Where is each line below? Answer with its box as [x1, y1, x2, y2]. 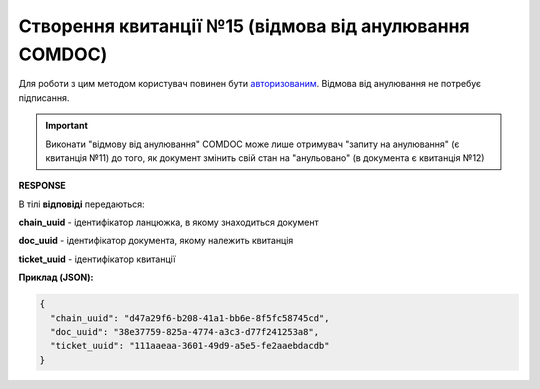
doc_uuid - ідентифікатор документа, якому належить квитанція [18, 235, 294, 247]
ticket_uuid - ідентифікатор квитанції [18, 253, 176, 265]
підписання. [18, 91, 70, 104]
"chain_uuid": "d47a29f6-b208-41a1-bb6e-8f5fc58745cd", [50, 312, 330, 324]
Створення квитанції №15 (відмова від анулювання [18, 15, 470, 37]
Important [45, 120, 89, 132]
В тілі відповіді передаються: [18, 198, 145, 210]
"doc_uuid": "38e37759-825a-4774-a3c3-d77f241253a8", [50, 326, 320, 338]
